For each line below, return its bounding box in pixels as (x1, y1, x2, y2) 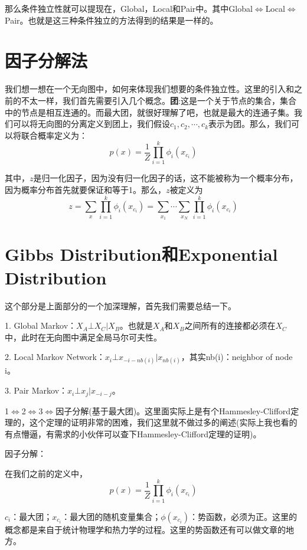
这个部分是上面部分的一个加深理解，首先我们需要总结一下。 (5, 299, 236, 312)
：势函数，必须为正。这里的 (190, 510, 298, 522)
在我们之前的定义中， (5, 467, 87, 479)
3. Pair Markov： (5, 384, 68, 397)
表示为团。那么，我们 (208, 117, 292, 130)
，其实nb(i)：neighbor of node (181, 351, 293, 363)
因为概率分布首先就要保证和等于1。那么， (5, 184, 166, 195)
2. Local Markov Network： (5, 351, 105, 363)
